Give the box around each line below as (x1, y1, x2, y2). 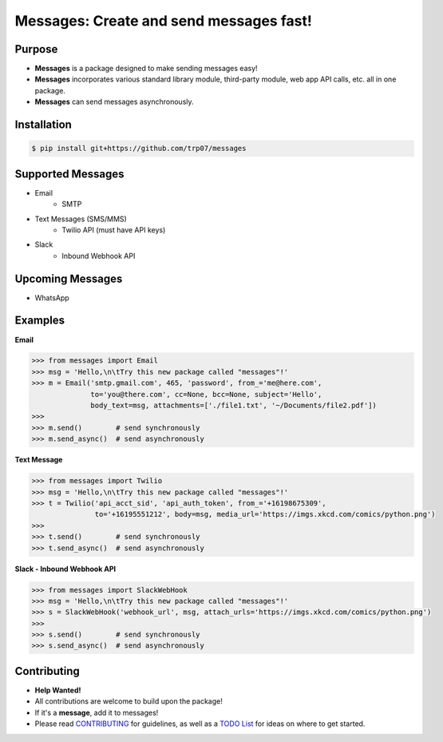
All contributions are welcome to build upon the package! (34, 696, 223, 706)
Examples (14, 314, 65, 327)
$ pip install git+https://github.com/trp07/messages (31, 144, 247, 153)
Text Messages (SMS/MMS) (34, 214, 127, 224)
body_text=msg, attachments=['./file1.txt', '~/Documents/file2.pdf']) (90, 401, 377, 411)
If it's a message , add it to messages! (34, 708, 159, 717)
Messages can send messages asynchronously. (34, 97, 195, 107)
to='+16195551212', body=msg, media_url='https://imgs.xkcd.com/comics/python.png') (94, 510, 436, 519)
